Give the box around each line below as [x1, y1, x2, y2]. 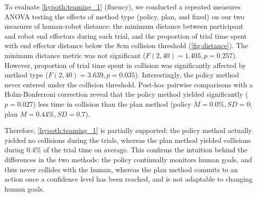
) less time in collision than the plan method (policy [33, 98, 192, 109]
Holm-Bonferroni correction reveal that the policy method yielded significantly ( [4, 89, 248, 99]
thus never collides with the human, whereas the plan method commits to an [4, 164, 238, 174]
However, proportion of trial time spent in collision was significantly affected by [4, 60, 246, 70]
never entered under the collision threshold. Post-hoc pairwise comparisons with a [4, 79, 253, 89]
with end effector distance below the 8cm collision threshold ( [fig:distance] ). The [4, 40, 248, 51]
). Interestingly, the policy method [135, 69, 239, 80]
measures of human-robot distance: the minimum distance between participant [4, 21, 244, 31]
